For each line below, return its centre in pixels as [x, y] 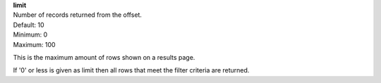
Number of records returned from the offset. [78, 15]
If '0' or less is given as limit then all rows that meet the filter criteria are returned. [131, 70]
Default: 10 [29, 25]
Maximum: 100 [34, 44]
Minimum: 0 [30, 34]
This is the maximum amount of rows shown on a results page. [104, 57]
